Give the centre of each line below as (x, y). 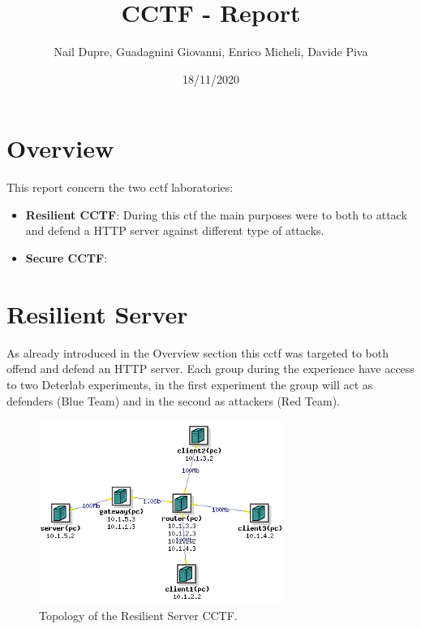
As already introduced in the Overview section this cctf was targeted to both (198, 352)
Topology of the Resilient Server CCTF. (138, 616)
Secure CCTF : (67, 258)
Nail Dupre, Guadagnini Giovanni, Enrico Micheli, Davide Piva (211, 52)
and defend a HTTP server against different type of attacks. (175, 230)
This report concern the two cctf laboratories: (120, 187)
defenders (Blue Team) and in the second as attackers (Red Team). (173, 400)
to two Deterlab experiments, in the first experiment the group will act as (190, 384)
